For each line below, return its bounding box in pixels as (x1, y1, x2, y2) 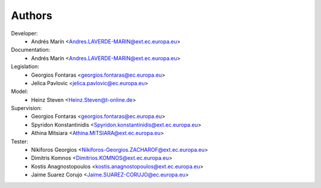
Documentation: (11, 46, 51, 54)
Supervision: (11, 105, 42, 112)
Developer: (11, 30, 38, 37)
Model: (11, 88, 29, 95)
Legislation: (11, 63, 40, 70)
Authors (11, 9, 53, 22)
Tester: (11, 137, 29, 145)
